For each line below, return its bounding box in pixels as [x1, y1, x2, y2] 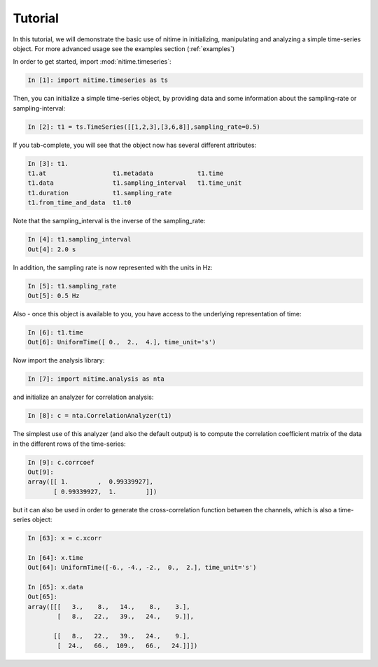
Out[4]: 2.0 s [27, 245, 76, 253]
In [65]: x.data [27, 583, 84, 591]
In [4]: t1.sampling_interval [27, 235, 132, 244]
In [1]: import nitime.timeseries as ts [27, 76, 168, 84]
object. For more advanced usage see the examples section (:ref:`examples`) [13, 44, 235, 52]
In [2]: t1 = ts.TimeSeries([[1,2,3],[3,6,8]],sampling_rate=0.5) [27, 122, 260, 131]
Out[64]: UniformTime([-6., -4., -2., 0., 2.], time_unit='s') [27, 563, 257, 572]
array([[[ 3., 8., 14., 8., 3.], [27, 603, 190, 610]
